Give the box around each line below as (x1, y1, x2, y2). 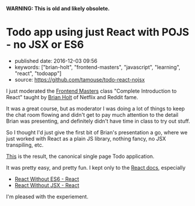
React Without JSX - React (14, 181, 79, 188)
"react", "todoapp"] (14, 70, 62, 77)
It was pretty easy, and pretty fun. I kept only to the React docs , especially (6, 164, 186, 171)
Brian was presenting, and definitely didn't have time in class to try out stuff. (6, 117, 190, 124)
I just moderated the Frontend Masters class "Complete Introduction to (6, 87, 177, 94)
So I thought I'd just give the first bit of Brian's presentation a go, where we (6, 129, 188, 136)
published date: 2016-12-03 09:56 (14, 57, 98, 64)
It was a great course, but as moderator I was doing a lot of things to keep (6, 105, 185, 112)
